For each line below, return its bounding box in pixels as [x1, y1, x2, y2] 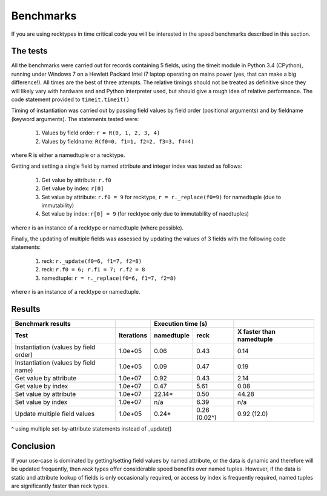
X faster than [237, 327, 276, 336]
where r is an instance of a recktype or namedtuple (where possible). [11, 224, 184, 231]
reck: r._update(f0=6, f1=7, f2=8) [41, 257, 142, 265]
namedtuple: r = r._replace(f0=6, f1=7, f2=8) [41, 274, 177, 282]
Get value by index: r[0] [41, 185, 104, 192]
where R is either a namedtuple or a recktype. [11, 151, 125, 159]
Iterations [119, 331, 148, 339]
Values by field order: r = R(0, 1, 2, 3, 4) [41, 129, 160, 136]
